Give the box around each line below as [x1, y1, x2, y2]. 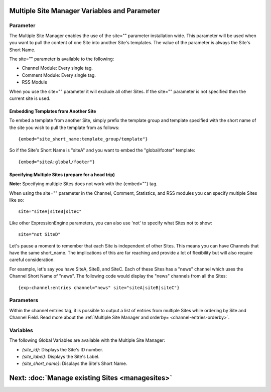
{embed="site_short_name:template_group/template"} [18, 136, 148, 142]
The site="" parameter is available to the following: [9, 56, 114, 62]
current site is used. [9, 95, 51, 101]
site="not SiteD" [18, 231, 61, 237]
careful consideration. [9, 256, 55, 263]
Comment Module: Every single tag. [22, 72, 96, 78]
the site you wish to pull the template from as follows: [9, 124, 120, 130]
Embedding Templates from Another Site [9, 108, 96, 114]
